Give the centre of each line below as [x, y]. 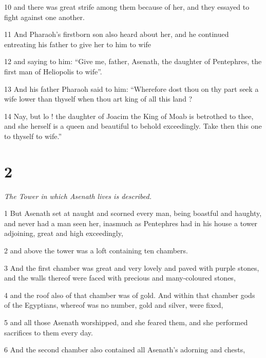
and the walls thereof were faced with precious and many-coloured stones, [120, 278]
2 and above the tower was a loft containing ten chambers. [96, 251]
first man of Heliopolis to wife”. [53, 71]
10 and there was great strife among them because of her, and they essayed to [127, 7]
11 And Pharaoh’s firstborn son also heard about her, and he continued [117, 34]
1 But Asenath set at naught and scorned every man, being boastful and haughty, [133, 213]
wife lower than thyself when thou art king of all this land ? [98, 99]
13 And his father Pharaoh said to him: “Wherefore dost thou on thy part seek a [131, 88]
